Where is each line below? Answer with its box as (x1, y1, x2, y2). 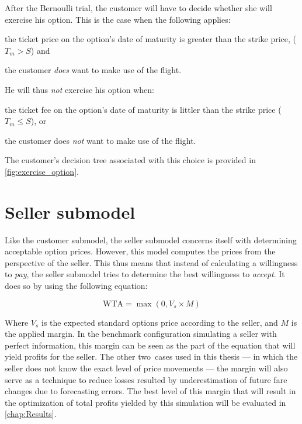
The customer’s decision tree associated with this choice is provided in (5, 154, 256, 166)
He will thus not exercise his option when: (5, 83, 154, 95)
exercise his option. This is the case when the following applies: (5, 13, 231, 25)
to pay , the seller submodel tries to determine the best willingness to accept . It (5, 268, 285, 280)
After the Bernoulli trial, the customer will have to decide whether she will (5, 2, 272, 13)
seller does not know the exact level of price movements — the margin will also (5, 362, 288, 374)
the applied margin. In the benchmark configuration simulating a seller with (5, 328, 277, 340)
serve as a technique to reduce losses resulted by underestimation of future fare (5, 373, 287, 385)
